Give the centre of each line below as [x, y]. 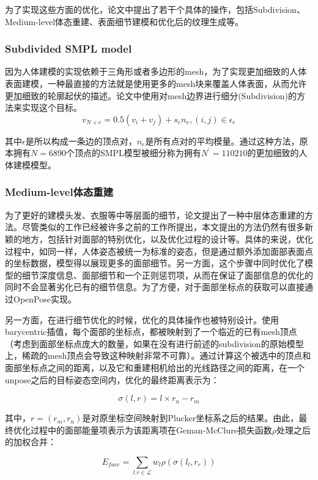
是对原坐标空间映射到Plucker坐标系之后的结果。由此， [190, 418]
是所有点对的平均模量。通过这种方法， [222, 141]
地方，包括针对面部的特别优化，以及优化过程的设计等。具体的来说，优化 [167, 238]
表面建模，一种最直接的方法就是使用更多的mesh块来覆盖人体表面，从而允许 [156, 83]
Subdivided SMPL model [68, 49]
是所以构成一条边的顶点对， [81, 141]
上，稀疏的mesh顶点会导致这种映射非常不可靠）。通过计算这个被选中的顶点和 [158, 355]
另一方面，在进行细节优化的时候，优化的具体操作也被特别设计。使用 [142, 319]
